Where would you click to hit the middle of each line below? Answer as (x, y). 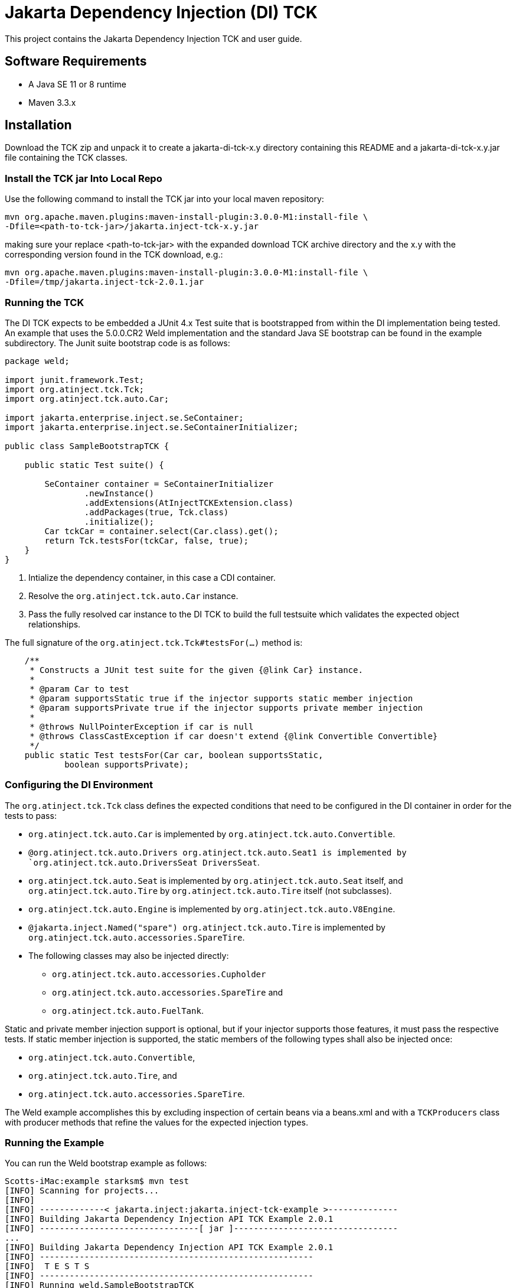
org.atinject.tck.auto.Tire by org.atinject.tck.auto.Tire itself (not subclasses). (210, 890)
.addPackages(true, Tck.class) (156, 512)
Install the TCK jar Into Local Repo (84, 178)
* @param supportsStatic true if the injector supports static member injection (221, 698)
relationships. (55, 624)
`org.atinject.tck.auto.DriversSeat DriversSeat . (144, 862)
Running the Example (55, 1143)
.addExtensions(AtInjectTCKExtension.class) (189, 502)
